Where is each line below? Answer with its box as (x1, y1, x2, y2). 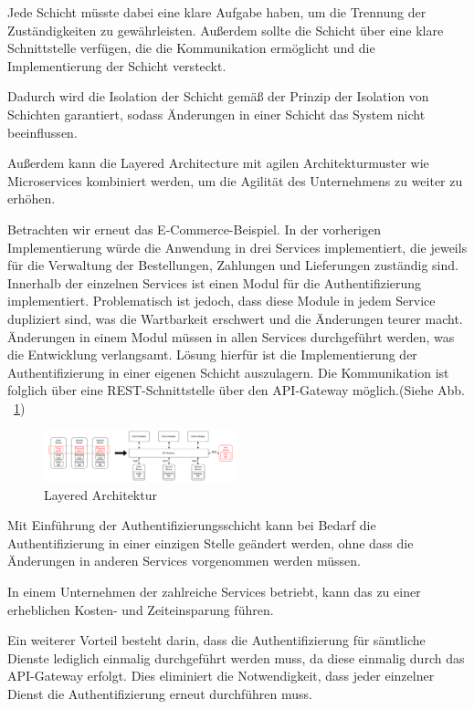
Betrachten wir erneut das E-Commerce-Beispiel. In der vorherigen (7, 219, 381, 238)
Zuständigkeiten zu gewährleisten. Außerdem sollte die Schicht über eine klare (7, 20, 444, 39)
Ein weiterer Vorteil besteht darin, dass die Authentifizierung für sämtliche (7, 631, 426, 650)
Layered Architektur (44, 485, 157, 504)
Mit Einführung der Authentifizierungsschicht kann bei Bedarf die (7, 516, 376, 535)
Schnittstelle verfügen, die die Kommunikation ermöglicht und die (7, 38, 375, 57)
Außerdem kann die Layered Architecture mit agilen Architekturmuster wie (7, 153, 429, 172)
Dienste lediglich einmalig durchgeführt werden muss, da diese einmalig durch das (7, 648, 465, 667)
